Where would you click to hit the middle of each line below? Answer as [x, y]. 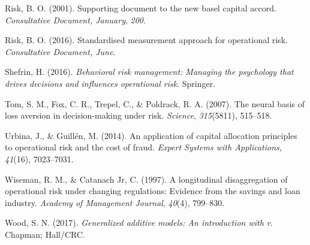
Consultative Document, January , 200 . [75, 19]
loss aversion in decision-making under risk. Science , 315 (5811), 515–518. [139, 115]
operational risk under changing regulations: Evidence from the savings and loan [153, 191]
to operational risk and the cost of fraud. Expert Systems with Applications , [143, 147]
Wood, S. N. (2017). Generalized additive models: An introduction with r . [139, 223]
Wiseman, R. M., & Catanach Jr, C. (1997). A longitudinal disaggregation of [146, 179]
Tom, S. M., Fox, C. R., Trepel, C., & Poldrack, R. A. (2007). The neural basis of [155, 103]
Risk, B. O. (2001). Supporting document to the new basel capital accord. [141, 8]
